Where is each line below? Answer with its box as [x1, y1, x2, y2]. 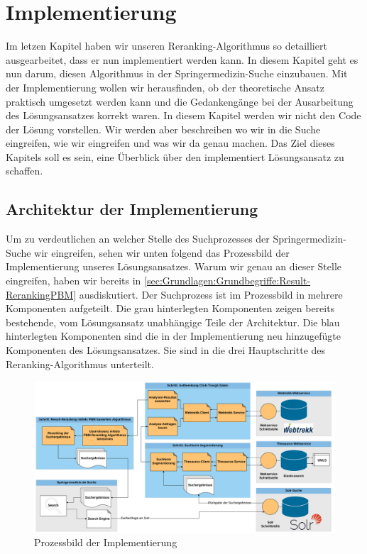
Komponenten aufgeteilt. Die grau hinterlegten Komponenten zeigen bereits [6, 301, 335, 316]
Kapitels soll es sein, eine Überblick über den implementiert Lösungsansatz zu [6, 149, 344, 164]
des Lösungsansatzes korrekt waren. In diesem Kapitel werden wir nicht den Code [6, 108, 361, 123]
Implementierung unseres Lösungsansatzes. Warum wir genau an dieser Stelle [6, 259, 342, 274]
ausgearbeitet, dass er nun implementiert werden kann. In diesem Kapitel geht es [6, 52, 358, 67]
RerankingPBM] [6, 287, 77, 301]
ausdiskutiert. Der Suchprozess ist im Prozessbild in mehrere [79, 287, 343, 301]
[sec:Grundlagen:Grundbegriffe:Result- [144, 273, 311, 288]
